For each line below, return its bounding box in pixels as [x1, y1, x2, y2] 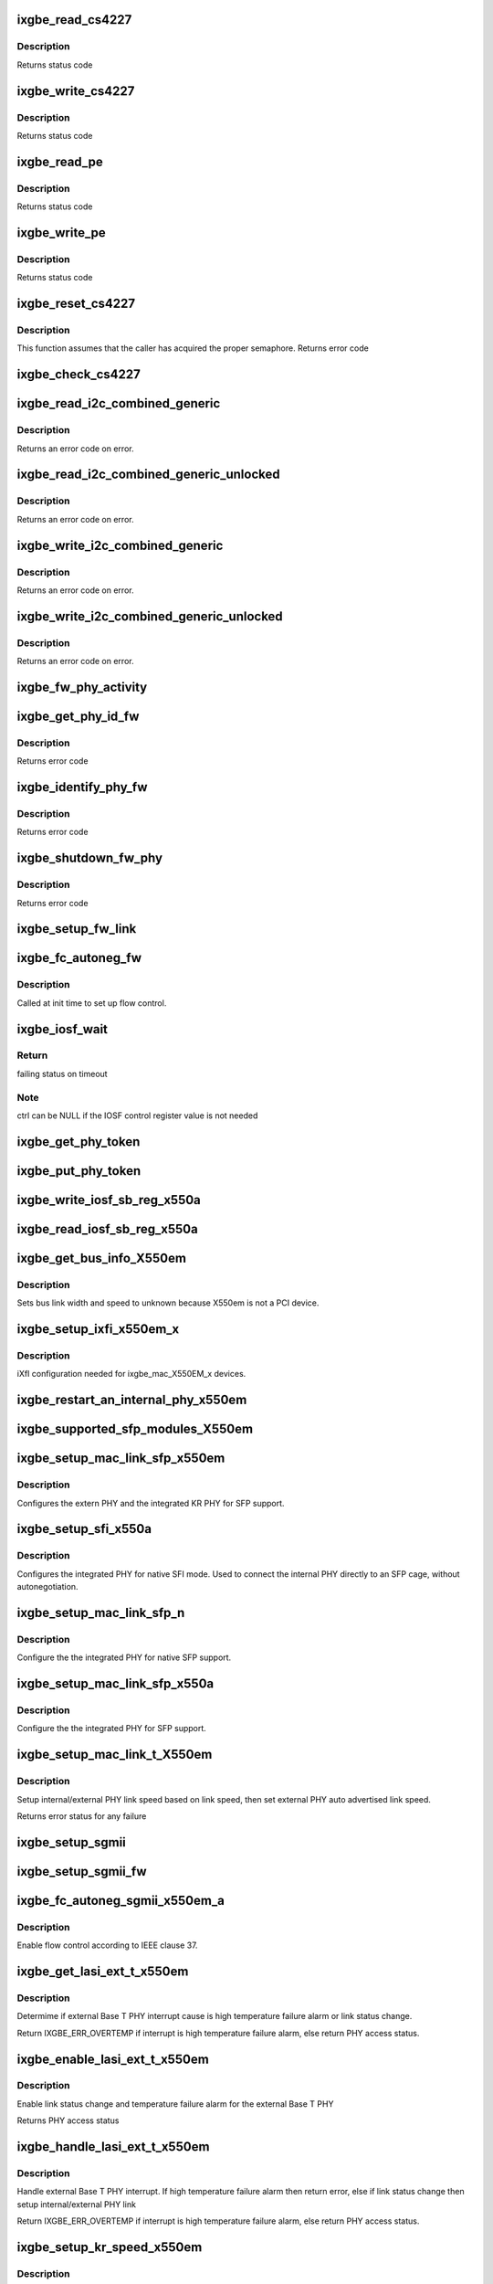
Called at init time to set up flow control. [16, 997, 167, 1009]
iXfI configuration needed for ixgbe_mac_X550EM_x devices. [16, 1369, 246, 1380]
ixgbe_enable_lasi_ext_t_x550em [16, 2051, 209, 2067]
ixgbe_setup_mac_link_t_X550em [16, 1747, 213, 1762]
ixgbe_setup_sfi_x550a [16, 1521, 152, 1537]
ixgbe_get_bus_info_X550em [16, 1250, 187, 1265]
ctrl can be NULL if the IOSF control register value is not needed [16, 1110, 258, 1121]
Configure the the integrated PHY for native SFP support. [16, 1652, 232, 1663]
